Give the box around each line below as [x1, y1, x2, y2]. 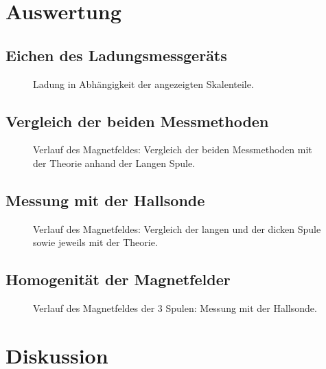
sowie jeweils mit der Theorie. [33, 235, 158, 249]
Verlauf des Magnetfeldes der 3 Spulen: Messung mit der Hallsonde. [33, 301, 317, 315]
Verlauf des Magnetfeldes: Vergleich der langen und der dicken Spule [33, 221, 321, 236]
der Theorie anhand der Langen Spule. [33, 155, 196, 170]
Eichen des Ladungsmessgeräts [5, 44, 227, 65]
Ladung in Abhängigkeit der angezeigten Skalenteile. [33, 76, 254, 91]
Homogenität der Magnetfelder [5, 269, 231, 290]
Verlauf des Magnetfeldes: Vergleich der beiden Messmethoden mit [33, 142, 312, 157]
